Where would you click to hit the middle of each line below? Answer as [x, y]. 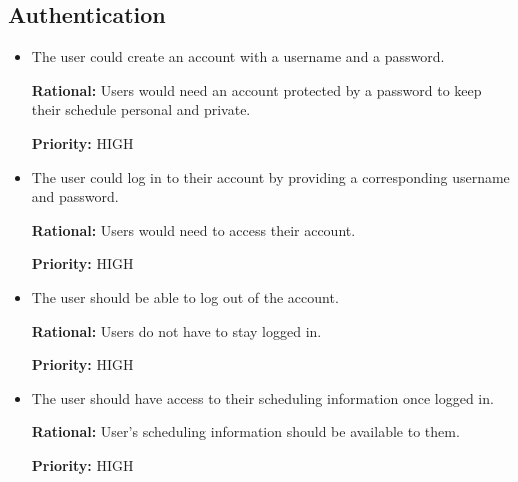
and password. [75, 196]
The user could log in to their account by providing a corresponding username [270, 176]
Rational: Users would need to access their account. [193, 229]
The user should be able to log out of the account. [185, 296]
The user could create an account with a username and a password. [238, 56]
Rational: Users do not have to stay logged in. [176, 330]
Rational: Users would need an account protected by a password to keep [256, 89]
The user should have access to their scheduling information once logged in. [262, 397]
